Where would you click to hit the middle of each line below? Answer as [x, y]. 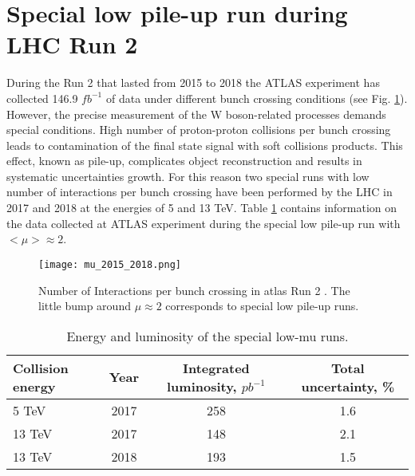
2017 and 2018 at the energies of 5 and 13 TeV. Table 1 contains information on [202, 208]
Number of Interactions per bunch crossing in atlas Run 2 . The [194, 290]
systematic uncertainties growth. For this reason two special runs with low [188, 176]
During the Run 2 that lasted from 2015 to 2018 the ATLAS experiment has [193, 83]
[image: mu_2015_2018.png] [110, 264]
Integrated [216, 368]
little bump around [85, 306]
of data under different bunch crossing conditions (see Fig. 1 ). [257, 98]
